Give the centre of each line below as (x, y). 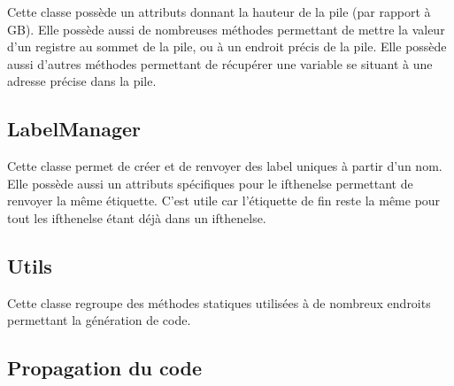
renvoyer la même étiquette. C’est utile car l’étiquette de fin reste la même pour (224, 201)
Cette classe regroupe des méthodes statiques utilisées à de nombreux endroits (219, 302)
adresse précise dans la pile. (82, 81)
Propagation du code (104, 368)
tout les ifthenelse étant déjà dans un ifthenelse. (137, 217)
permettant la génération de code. (99, 320)
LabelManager (74, 129)
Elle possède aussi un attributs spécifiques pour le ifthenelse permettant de (210, 183)
